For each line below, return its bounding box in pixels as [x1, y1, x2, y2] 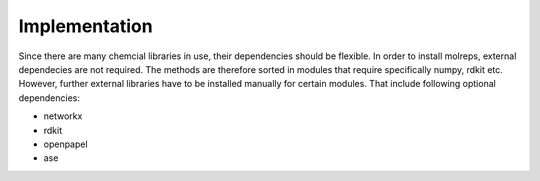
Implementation [18, 15, 154, 37]
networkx [43, 110, 83, 122]
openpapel [43, 138, 89, 150]
